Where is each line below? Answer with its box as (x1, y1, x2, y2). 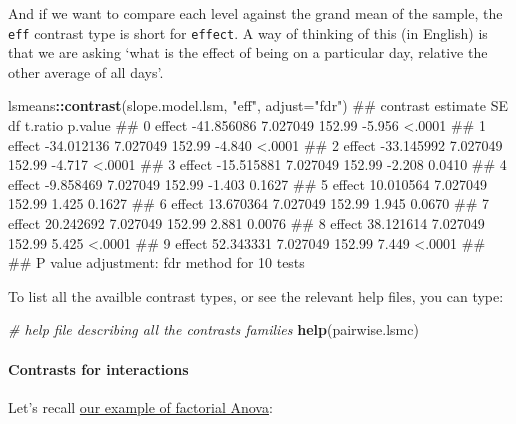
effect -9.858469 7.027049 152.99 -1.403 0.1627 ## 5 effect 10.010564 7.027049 (8, 173, 488, 194)
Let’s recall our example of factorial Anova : (8, 396, 273, 417)
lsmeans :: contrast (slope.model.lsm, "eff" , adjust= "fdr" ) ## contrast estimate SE (8, 95, 508, 116)
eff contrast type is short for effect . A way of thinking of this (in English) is (8, 22, 488, 43)
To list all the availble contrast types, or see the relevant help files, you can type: (8, 285, 504, 306)
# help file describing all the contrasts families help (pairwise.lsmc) (8, 319, 419, 340)
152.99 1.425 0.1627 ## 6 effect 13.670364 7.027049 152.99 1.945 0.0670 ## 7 (8, 193, 489, 214)
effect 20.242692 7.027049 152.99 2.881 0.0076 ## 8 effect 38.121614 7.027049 (8, 213, 485, 233)
